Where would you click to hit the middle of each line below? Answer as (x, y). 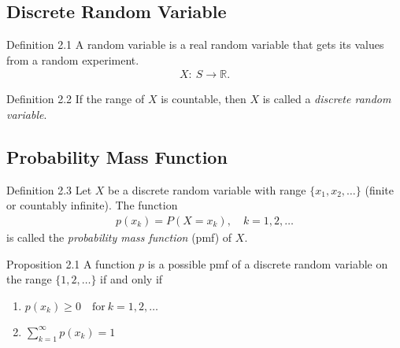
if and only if (131, 279)
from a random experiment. (73, 59)
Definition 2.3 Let (49, 189)
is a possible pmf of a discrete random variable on (268, 263)
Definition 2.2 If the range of (76, 99)
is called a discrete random (327, 99)
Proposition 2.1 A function (71, 263)
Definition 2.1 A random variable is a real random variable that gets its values (195, 44)
